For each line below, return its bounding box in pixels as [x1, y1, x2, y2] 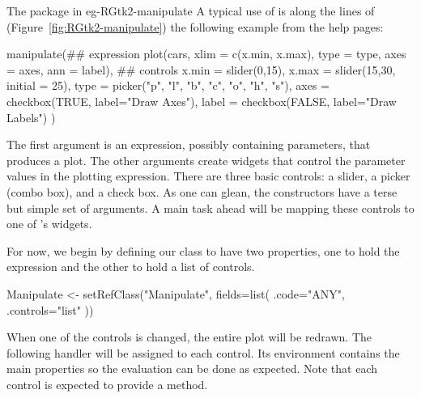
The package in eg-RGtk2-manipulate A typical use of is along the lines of [6, 2, 375, 19]
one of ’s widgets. [6, 215, 92, 232]
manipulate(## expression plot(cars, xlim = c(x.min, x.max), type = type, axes [6, 45, 406, 62]
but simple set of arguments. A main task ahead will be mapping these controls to [6, 199, 415, 216]
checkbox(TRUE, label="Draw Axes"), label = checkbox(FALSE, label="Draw [6, 92, 397, 109]
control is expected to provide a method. [6, 375, 208, 392]
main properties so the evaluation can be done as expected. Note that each [6, 360, 377, 377]
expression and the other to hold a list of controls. [6, 258, 255, 275]
